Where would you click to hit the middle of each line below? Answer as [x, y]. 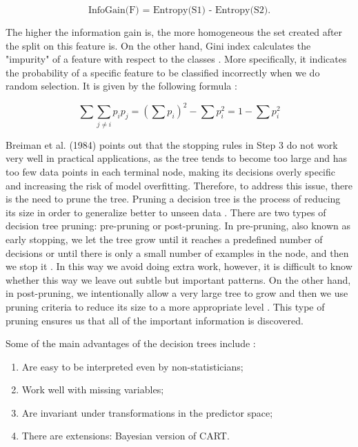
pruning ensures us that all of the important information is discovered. [155, 320]
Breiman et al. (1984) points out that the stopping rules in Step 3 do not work [172, 144]
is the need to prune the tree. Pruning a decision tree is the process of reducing [173, 199]
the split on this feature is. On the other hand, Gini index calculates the [158, 45]
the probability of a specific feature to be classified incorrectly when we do [163, 72]
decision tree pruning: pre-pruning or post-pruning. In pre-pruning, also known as [178, 226]
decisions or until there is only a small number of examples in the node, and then [177, 252]
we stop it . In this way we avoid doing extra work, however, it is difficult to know [179, 266]
